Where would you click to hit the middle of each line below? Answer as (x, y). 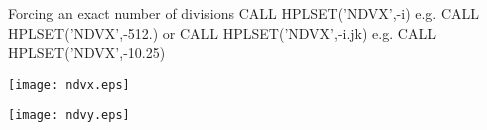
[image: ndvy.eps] (69, 115)
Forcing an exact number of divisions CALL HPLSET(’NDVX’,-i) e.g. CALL (244, 13)
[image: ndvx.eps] (69, 84)
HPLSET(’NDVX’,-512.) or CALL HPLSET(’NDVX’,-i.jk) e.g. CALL (222, 32)
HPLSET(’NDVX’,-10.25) (87, 52)
